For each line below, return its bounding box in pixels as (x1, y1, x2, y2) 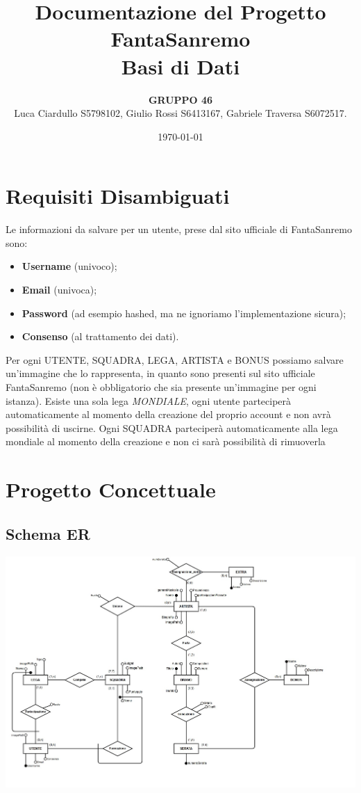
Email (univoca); (22, 282, 97, 296)
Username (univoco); (22, 259, 117, 273)
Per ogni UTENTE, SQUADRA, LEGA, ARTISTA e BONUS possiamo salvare (6, 352, 344, 367)
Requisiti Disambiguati (6, 182, 230, 210)
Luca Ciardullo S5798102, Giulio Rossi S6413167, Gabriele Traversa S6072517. (14, 106, 347, 120)
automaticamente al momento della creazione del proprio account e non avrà (6, 407, 331, 422)
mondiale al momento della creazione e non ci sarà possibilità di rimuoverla (6, 434, 326, 449)
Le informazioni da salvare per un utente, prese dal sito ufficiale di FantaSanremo (6, 222, 352, 237)
